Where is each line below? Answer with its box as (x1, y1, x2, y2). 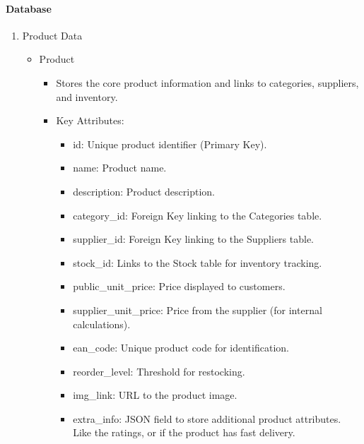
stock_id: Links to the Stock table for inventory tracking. (73, 255, 322, 270)
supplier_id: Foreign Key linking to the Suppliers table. (73, 232, 315, 246)
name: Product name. (73, 160, 167, 175)
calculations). (73, 316, 131, 331)
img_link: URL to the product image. (73, 388, 237, 402)
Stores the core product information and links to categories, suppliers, (56, 75, 359, 90)
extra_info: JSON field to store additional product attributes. (73, 411, 341, 426)
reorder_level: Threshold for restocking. (73, 364, 245, 378)
